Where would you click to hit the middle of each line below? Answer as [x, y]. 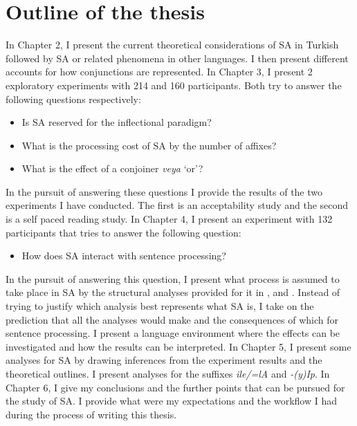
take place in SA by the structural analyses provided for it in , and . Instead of [173, 292]
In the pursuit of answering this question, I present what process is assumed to [173, 278]
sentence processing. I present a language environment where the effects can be [173, 333]
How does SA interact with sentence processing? [124, 256]
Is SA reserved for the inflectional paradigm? [117, 122]
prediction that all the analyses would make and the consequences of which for [172, 319]
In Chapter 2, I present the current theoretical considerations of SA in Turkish [172, 45]
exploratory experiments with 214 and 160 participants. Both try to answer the [174, 85]
